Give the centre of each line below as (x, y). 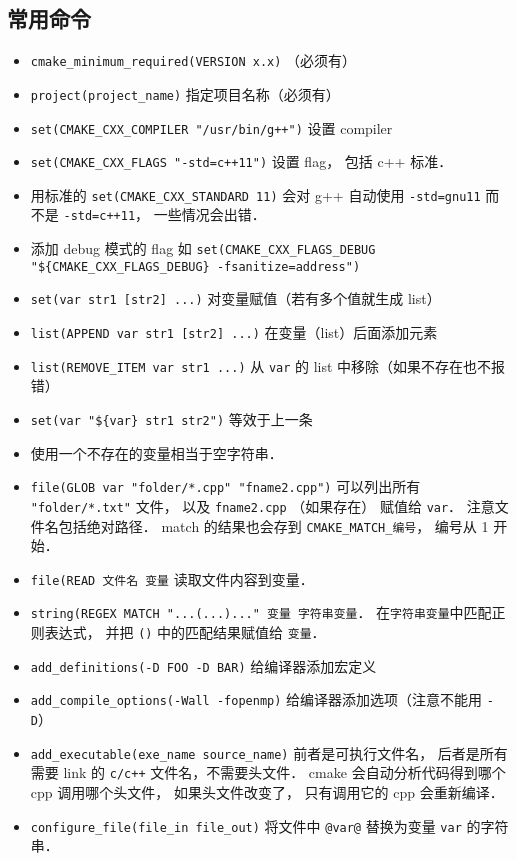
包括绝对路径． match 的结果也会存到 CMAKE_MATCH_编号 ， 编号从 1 (273, 525)
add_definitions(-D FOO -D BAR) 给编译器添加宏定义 (203, 665)
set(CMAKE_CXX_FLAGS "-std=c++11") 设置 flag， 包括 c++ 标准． (241, 161)
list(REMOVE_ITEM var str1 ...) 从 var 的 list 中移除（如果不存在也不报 (268, 365)
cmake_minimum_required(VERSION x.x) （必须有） (193, 60)
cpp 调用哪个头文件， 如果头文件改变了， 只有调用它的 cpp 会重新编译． (267, 792)
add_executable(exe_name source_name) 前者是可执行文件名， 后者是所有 (269, 752)
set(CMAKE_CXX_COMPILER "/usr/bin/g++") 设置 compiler (211, 127)
